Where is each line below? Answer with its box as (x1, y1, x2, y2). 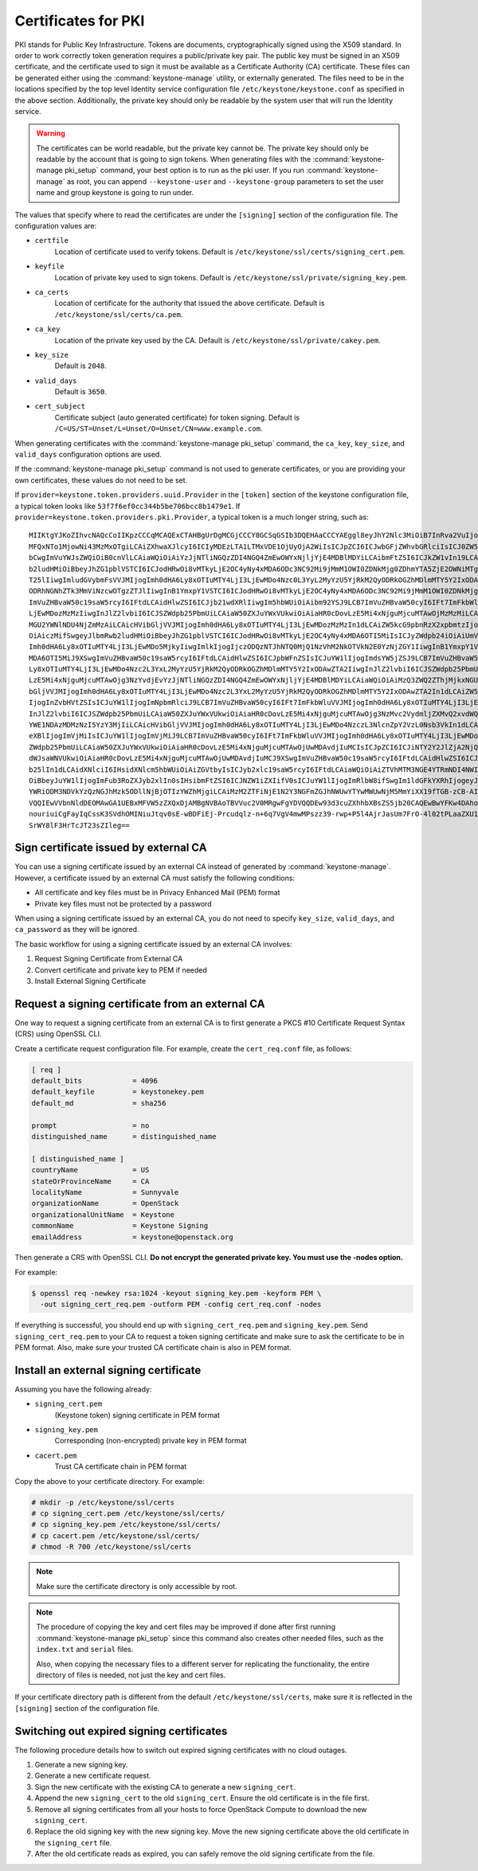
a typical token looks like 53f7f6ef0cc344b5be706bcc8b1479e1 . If (14, 501, 241, 511)
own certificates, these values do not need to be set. (14, 475, 188, 485)
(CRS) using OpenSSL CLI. (14, 1029, 102, 1039)
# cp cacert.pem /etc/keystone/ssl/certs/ (31, 1531, 200, 1540)
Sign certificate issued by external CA (14, 841, 207, 855)
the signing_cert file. (34, 1838, 112, 1847)
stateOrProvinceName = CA (31, 1176, 150, 1186)
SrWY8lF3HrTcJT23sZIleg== (29, 820, 131, 830)
